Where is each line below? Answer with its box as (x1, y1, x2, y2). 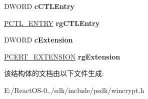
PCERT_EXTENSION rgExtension (4, 51, 120, 61)
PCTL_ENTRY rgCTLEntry (4, 17, 100, 28)
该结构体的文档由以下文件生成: (4, 68, 104, 78)
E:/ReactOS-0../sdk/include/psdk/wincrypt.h (4, 84, 144, 95)
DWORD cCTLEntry (4, 1, 75, 11)
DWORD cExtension (4, 34, 73, 45)
